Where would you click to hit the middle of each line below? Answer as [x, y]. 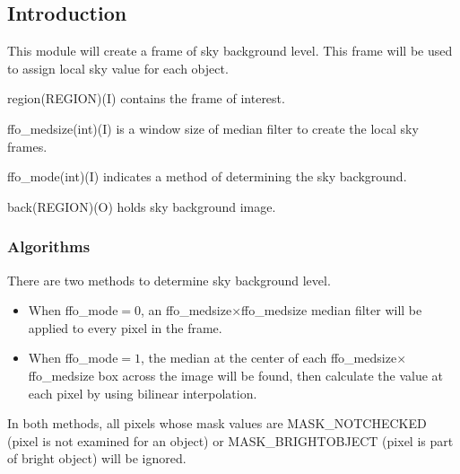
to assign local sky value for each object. [118, 68]
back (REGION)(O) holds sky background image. [142, 206]
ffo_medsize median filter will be [332, 310]
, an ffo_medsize [187, 310]
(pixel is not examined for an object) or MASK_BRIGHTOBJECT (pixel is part [230, 440]
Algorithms [49, 246]
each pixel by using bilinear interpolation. [143, 393]
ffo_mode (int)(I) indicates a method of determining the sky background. [207, 176]
